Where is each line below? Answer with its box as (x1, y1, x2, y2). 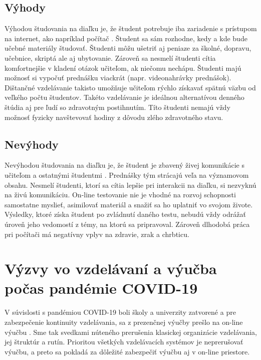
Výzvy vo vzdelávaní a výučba (5, 258, 217, 279)
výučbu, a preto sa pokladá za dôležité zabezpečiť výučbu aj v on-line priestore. (5, 346, 250, 356)
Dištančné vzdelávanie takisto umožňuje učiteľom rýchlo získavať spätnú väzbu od (5, 82, 256, 92)
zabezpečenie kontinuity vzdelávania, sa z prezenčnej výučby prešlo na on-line (5, 317, 243, 327)
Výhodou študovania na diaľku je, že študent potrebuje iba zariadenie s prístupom (5, 23, 257, 34)
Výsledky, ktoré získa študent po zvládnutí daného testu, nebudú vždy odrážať (5, 209, 246, 219)
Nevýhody (5, 136, 59, 152)
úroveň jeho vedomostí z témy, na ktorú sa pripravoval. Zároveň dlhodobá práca (5, 218, 250, 229)
